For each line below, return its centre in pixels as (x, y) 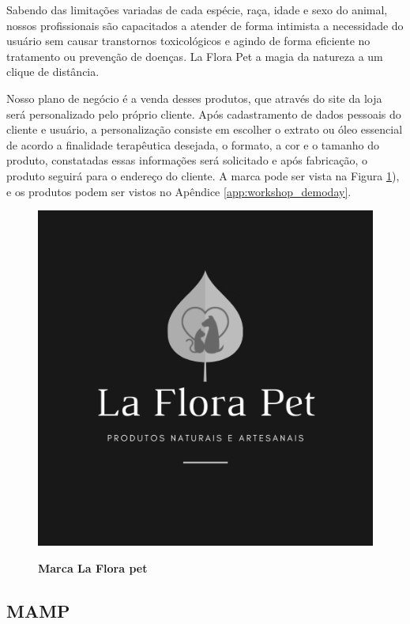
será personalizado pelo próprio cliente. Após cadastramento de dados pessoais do (204, 113)
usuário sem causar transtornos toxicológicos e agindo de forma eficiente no (188, 41)
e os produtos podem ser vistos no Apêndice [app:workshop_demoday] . (179, 191)
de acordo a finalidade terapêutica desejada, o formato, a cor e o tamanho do (193, 144)
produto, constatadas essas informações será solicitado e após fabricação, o (187, 160)
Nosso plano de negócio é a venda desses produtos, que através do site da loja (194, 98)
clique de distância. (53, 72)
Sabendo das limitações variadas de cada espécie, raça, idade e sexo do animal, (197, 9)
